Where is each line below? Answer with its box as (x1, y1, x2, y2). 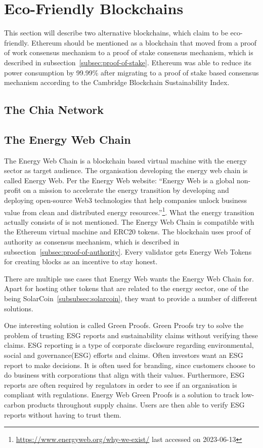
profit (4, 185, 21, 195)
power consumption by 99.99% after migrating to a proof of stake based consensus (4, 67, 259, 77)
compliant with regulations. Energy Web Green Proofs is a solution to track (4, 389, 239, 400)
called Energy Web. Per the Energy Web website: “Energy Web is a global (4, 175, 235, 185)
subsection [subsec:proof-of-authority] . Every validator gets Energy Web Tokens (4, 246, 252, 257)
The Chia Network (4, 102, 104, 117)
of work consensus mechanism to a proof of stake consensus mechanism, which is (4, 47, 253, 58)
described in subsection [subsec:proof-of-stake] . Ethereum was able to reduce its (4, 57, 252, 67)
